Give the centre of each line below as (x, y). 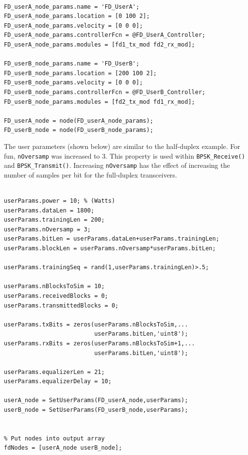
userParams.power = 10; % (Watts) (60, 201)
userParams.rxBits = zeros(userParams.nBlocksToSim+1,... (99, 343)
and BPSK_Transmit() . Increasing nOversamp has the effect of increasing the (117, 165)
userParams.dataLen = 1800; (49, 210)
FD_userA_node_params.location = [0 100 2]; (77, 16)
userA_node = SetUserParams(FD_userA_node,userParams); (96, 400)
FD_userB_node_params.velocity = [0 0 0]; (74, 83)
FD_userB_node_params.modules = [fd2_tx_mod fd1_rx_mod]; (99, 102)
